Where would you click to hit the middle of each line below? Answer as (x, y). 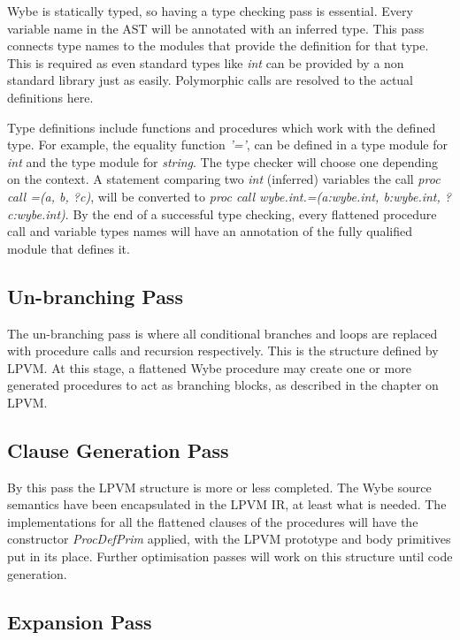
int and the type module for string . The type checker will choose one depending (223, 161)
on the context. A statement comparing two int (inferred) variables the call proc (224, 179)
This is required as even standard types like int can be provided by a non (206, 62)
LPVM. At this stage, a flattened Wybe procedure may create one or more (209, 367)
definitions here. (50, 97)
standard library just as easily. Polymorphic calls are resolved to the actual (211, 80)
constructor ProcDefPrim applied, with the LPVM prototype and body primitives (229, 539)
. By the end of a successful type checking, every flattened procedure (251, 213)
